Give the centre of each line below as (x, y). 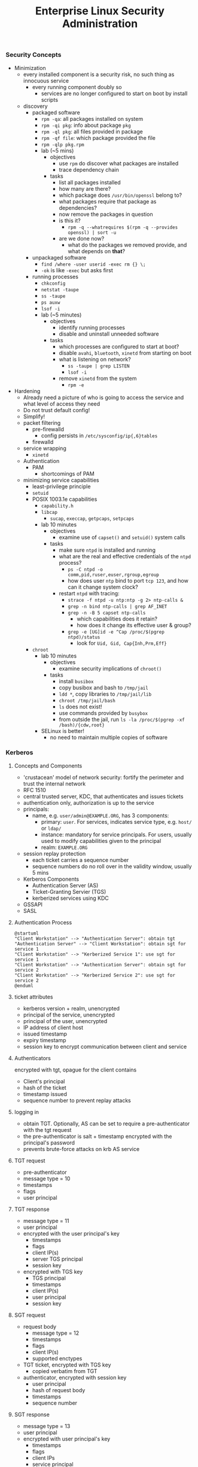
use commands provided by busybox (103, 713)
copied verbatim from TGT (65, 1371)
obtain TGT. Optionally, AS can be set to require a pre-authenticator (106, 1124)
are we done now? (82, 238)
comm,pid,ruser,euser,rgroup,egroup (113, 575)
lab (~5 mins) (57, 150)
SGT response (32, 1414)
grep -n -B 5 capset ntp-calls (107, 613)
